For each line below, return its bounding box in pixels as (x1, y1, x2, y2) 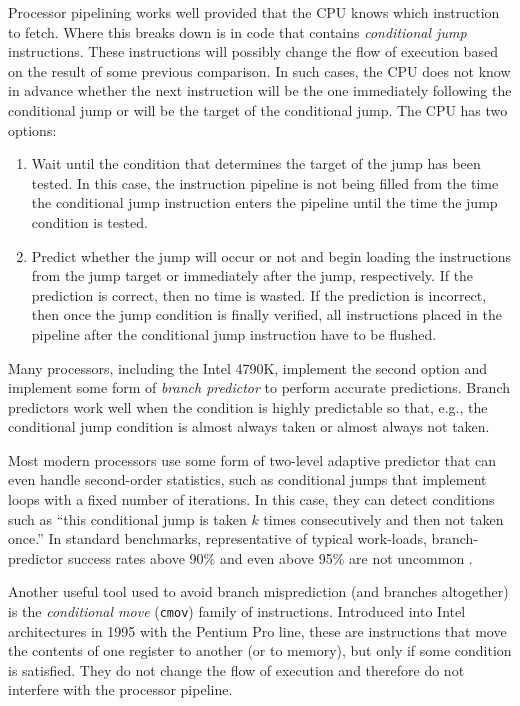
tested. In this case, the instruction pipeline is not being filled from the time (31, 172, 499, 193)
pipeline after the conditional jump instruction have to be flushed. (31, 323, 437, 344)
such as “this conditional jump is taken (8, 508, 247, 529)
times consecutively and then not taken (263, 508, 504, 529)
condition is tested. (31, 211, 148, 232)
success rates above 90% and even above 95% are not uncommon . (67, 547, 473, 568)
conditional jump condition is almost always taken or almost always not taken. (8, 416, 490, 437)
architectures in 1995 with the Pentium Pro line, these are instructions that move (8, 620, 507, 641)
